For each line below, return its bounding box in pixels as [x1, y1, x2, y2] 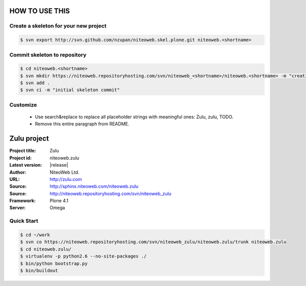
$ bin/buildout [20, 268, 58, 273]
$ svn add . [20, 80, 50, 86]
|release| [49, 162, 68, 168]
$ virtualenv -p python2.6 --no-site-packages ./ [20, 253, 147, 259]
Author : [9, 169, 27, 175]
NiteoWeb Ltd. [49, 169, 80, 175]
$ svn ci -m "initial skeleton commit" [20, 87, 120, 93]
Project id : [9, 154, 32, 161]
